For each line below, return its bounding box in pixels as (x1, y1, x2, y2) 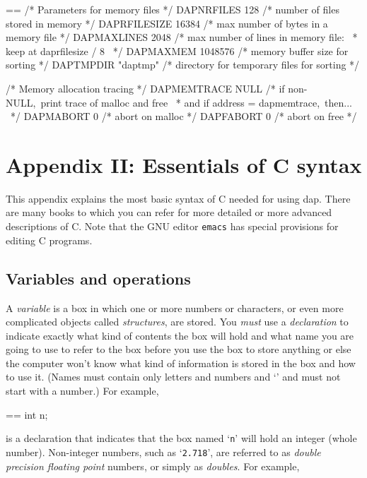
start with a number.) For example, (6, 383, 159, 398)
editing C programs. (6, 232, 93, 247)
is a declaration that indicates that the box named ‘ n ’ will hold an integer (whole (6, 431, 357, 446)
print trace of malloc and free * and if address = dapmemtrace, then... (40, 95, 352, 109)
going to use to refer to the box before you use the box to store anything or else (6, 342, 351, 357)
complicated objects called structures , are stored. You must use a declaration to (6, 314, 349, 329)
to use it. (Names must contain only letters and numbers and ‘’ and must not (6, 369, 341, 384)
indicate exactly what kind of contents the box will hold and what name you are (6, 328, 354, 342)
